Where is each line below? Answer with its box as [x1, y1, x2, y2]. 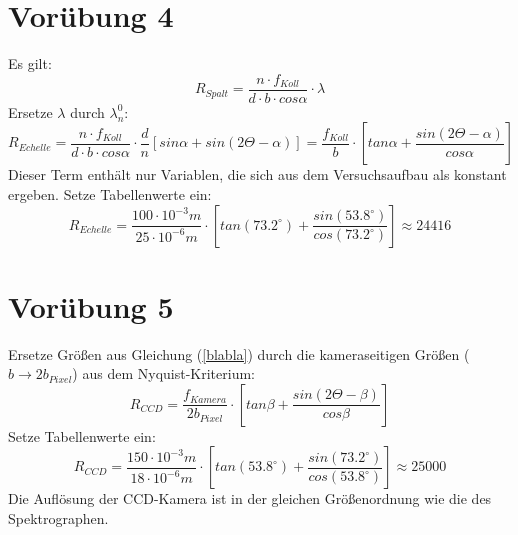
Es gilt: [8, 53, 52, 74]
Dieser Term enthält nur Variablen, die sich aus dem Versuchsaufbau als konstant [8, 164, 507, 185]
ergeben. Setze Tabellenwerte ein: [8, 183, 212, 204]
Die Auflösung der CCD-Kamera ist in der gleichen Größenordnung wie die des [8, 488, 492, 509]
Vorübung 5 [8, 285, 174, 326]
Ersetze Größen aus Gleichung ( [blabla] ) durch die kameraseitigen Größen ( [8, 343, 470, 364]
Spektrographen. [8, 508, 109, 529]
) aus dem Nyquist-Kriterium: [72, 363, 255, 384]
